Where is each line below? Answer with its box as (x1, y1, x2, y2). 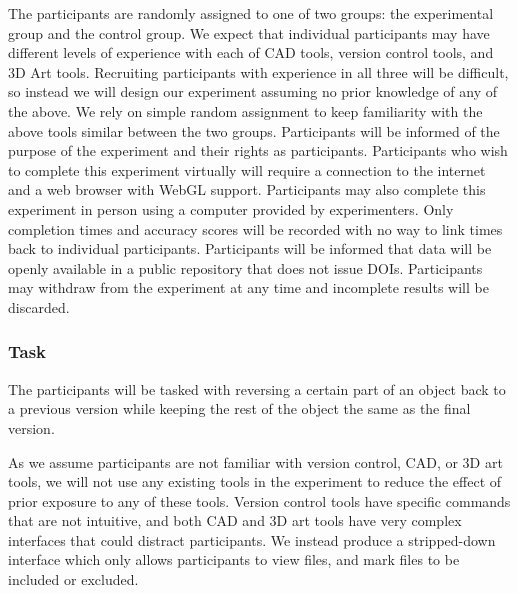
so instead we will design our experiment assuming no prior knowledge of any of (8, 81, 497, 102)
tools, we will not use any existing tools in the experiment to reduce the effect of (8, 471, 502, 492)
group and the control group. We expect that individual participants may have (8, 22, 490, 43)
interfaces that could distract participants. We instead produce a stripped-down (8, 529, 496, 550)
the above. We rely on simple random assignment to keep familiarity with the (8, 100, 483, 121)
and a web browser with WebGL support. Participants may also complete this (8, 179, 486, 200)
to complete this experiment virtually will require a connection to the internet (8, 159, 486, 180)
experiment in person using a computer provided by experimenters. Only (8, 198, 454, 219)
